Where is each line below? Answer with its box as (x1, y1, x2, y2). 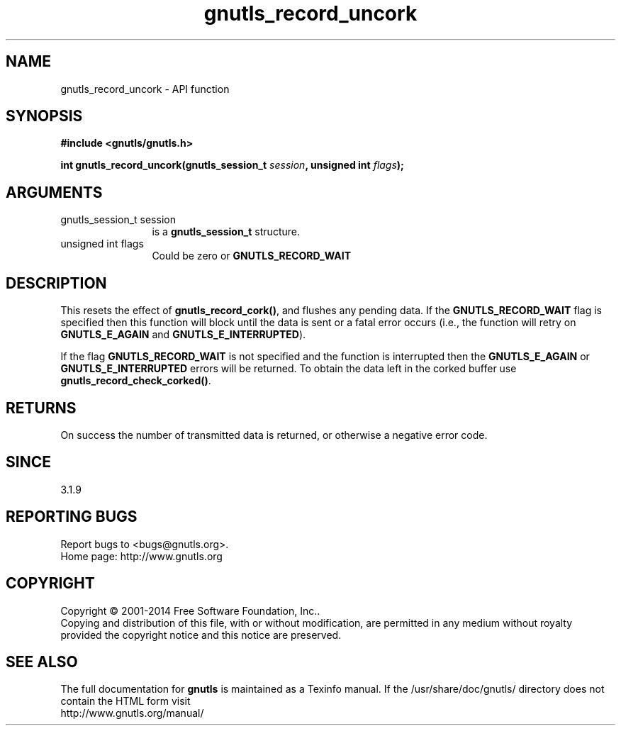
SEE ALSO (6, 652, 78, 671)
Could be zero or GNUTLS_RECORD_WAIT (152, 250, 352, 262)
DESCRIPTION (6, 274, 107, 292)
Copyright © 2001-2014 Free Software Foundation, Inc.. (60, 604, 320, 617)
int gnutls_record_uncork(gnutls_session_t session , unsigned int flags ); (60, 159, 404, 172)
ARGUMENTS (6, 183, 103, 201)
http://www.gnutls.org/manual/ (60, 707, 204, 720)
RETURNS (6, 398, 77, 417)
